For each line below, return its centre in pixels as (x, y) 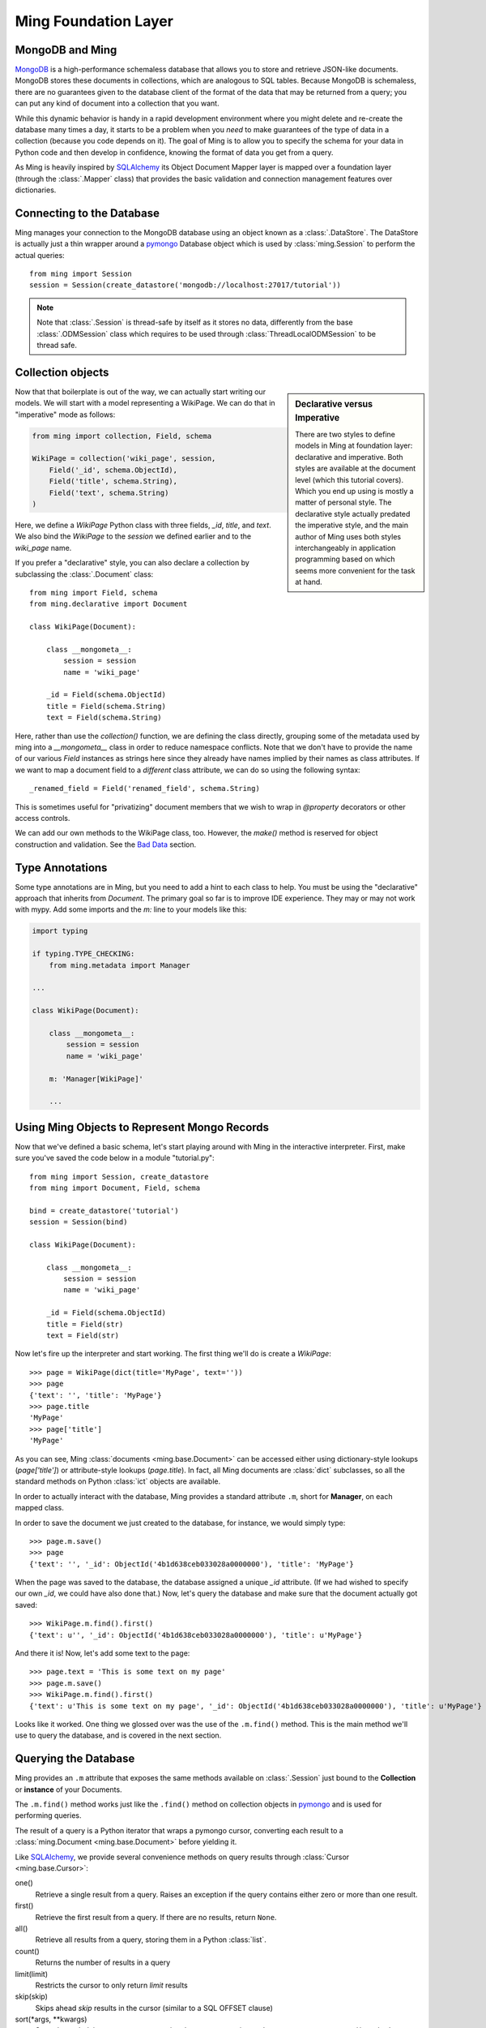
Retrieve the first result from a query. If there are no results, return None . (156, 1917)
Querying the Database (75, 1759)
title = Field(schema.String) (106, 706)
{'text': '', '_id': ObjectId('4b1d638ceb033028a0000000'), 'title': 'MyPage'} (192, 1564)
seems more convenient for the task (355, 570)
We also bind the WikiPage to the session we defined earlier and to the (133, 536)
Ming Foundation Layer (94, 21)
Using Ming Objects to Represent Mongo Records (142, 1127)
